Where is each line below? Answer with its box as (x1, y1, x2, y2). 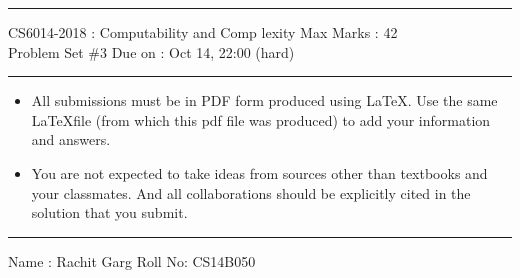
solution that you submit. (31, 202, 188, 223)
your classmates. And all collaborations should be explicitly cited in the (31, 182, 471, 203)
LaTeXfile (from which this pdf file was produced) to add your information (31, 109, 491, 130)
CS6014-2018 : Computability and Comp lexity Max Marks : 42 (8, 22, 398, 42)
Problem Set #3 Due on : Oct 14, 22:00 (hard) (8, 41, 295, 62)
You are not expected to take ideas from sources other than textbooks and (31, 162, 488, 183)
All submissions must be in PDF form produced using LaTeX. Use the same (31, 90, 498, 111)
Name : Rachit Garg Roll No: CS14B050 (8, 250, 256, 271)
